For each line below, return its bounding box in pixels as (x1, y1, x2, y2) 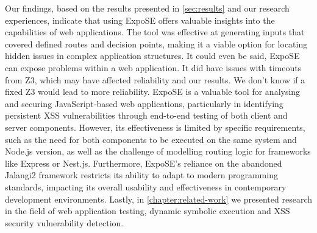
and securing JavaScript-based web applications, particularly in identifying (5, 97, 283, 110)
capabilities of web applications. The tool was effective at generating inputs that (5, 26, 305, 38)
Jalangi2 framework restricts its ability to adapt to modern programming (5, 169, 278, 181)
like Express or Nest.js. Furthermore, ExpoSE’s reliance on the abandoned (5, 156, 282, 169)
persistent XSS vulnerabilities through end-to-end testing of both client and (5, 109, 288, 122)
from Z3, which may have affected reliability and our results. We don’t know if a (5, 73, 305, 86)
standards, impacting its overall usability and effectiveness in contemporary (5, 180, 287, 193)
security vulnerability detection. (5, 216, 124, 229)
